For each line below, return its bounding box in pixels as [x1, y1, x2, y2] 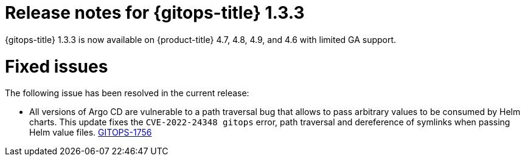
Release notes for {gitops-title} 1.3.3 [5, 2, 305, 23]
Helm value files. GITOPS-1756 [29, 127, 152, 138]
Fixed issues [5, 56, 108, 77]
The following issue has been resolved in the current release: [5, 88, 249, 99]
